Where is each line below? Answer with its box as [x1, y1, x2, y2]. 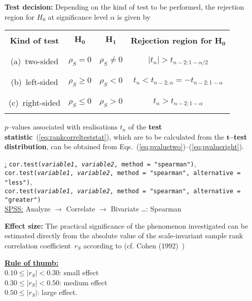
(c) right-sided [9, 97, 60, 109]
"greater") [5, 196, 41, 203]
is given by [117, 11, 151, 22]
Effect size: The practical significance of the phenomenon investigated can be [5, 220, 248, 231]
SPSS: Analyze [5, 203, 51, 214]
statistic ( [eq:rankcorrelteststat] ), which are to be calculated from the [5, 131, 224, 142]
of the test [128, 121, 162, 132]
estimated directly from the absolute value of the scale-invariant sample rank [5, 230, 243, 241]
